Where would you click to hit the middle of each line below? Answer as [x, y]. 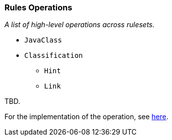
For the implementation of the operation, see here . [86, 117]
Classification [54, 56]
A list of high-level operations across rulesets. [80, 25]
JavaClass [43, 40]
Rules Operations [38, 7]
